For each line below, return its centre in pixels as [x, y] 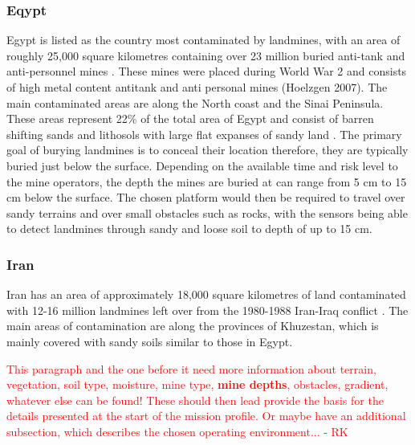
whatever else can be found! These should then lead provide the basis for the [195, 400]
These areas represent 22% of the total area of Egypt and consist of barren [190, 118]
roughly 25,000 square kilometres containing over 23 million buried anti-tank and [206, 55]
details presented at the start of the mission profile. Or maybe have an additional [206, 416]
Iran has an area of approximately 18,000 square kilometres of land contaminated [206, 294]
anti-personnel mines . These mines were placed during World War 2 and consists [207, 71]
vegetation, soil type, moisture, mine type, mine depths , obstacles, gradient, [197, 384]
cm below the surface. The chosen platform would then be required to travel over [206, 197]
